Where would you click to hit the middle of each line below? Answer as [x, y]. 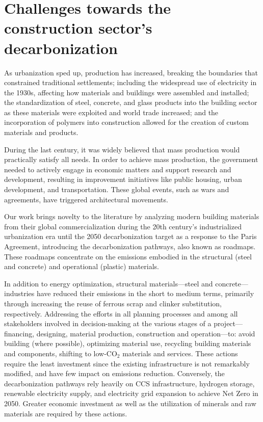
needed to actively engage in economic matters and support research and [118, 169]
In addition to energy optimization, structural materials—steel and [109, 283]
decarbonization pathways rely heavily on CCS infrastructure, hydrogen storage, [129, 383]
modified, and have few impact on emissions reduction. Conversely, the [114, 373]
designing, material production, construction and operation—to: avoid [146, 333]
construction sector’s [78, 28]
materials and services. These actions [180, 353]
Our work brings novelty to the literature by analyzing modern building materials [132, 216]
